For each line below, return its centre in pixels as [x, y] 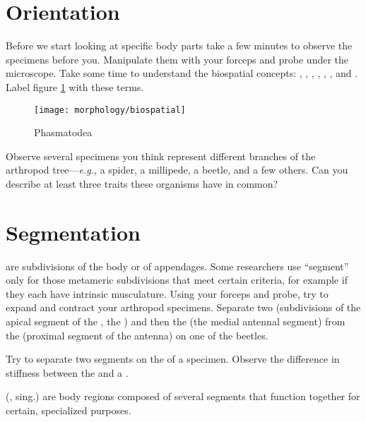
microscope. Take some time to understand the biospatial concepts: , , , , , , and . [182, 73]
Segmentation [73, 232]
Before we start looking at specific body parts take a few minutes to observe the [179, 46]
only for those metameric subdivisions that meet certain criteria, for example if [177, 280]
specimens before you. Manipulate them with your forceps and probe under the [177, 59]
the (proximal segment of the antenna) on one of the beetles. [137, 335]
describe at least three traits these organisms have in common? [142, 183]
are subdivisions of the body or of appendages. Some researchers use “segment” [177, 266]
